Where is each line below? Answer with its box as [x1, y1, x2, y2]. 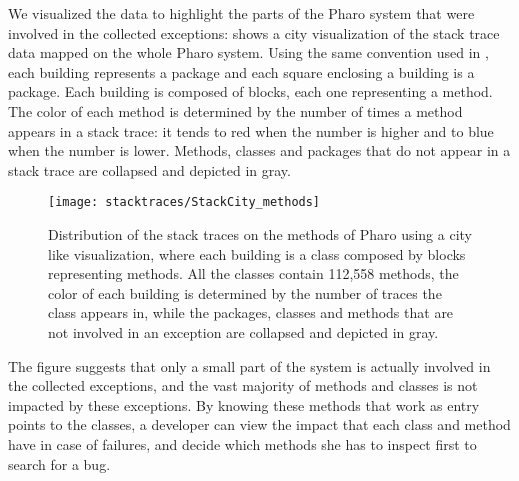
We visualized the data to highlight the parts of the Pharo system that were [8, 3, 475, 23]
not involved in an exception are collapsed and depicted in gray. [48, 321, 439, 342]
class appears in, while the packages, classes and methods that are [48, 302, 454, 323]
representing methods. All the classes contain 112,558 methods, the [48, 263, 459, 284]
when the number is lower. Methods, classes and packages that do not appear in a [8, 140, 511, 161]
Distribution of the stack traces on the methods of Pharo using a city [48, 224, 473, 244]
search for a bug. [8, 453, 111, 474]
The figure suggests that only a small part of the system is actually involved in [8, 355, 491, 376]
